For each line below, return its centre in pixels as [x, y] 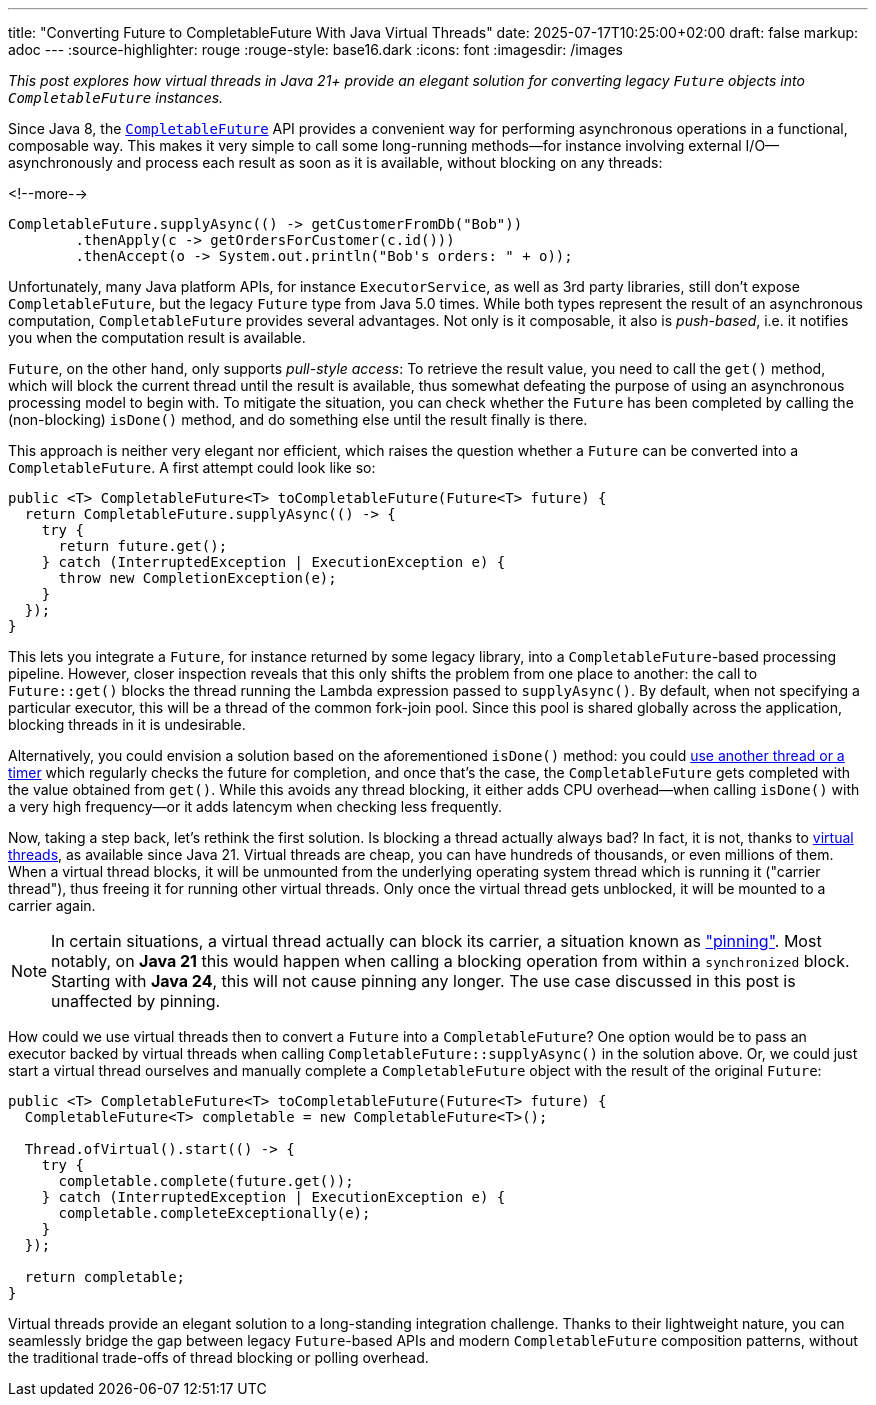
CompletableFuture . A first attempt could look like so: [192, 467]
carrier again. [52, 905]
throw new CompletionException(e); [197, 578]
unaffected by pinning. [136, 1001]
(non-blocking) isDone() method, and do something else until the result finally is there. [298, 419]
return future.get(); [143, 546]
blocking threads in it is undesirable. [127, 724]
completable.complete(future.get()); [206, 1181]
